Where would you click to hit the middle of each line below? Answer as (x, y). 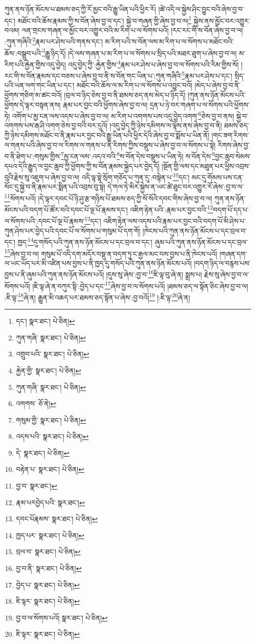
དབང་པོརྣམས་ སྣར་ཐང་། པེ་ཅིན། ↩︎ (57, 519)
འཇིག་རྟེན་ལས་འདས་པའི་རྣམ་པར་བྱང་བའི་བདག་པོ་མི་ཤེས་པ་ (175, 221)
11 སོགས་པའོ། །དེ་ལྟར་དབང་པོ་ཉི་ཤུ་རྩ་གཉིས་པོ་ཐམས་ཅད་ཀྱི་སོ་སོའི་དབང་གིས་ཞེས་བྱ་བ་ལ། (108, 197)
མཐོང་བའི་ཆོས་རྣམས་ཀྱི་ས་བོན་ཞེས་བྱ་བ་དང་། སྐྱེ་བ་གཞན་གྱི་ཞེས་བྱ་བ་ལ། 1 (104, 20)
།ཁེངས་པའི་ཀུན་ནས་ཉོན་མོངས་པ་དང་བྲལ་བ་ (195, 230)
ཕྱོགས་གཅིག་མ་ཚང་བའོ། (33, 95)
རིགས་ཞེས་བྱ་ (233, 144)
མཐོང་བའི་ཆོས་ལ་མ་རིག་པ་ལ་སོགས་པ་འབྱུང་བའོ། (134, 85)
